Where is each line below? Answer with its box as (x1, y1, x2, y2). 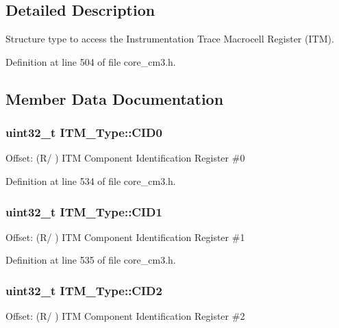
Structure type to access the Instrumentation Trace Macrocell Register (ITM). (5, 31, 334, 46)
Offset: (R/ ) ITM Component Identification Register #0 (5, 151, 245, 165)
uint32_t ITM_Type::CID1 (5, 203, 162, 220)
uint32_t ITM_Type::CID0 (5, 124, 162, 141)
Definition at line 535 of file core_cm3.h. (5, 253, 176, 267)
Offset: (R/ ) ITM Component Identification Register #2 (5, 309, 245, 323)
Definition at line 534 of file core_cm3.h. (5, 173, 176, 188)
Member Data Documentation (5, 88, 224, 109)
